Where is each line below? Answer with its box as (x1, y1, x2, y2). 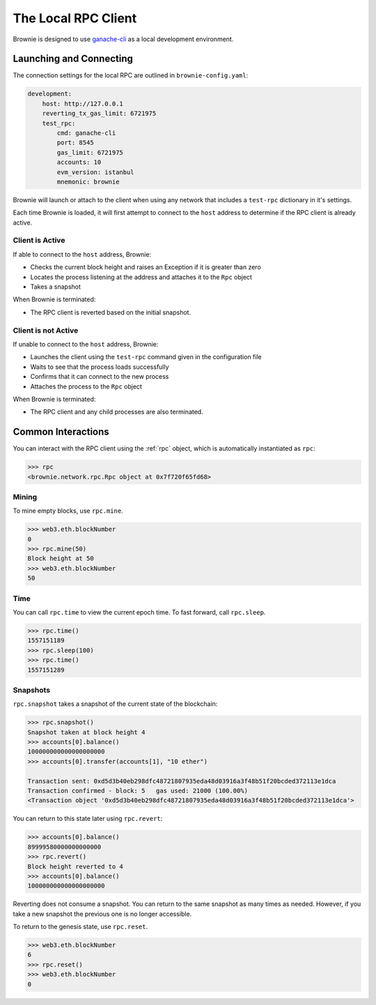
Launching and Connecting (13, 53, 134, 65)
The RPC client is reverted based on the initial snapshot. (30, 308, 191, 317)
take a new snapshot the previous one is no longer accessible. (13, 909, 192, 918)
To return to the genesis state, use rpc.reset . (13, 923, 148, 931)
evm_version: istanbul (56, 168, 135, 176)
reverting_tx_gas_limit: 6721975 (42, 109, 157, 118)
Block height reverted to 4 (27, 862, 123, 870)
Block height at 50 (27, 554, 94, 563)
